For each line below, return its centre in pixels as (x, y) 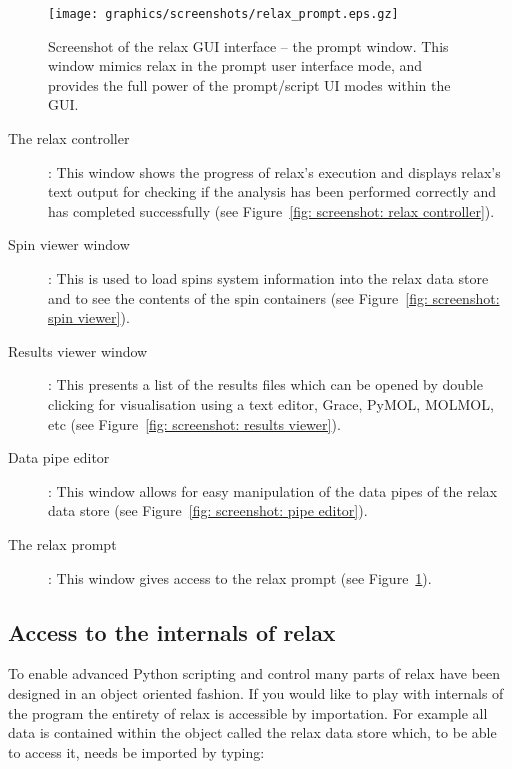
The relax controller (69, 138)
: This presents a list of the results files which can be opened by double (265, 384)
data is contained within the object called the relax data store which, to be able (252, 732)
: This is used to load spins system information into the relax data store (268, 278)
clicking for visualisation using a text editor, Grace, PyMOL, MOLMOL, (271, 403)
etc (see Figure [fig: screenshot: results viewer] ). (194, 423)
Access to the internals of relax (172, 631)
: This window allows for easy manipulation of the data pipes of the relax (273, 490)
